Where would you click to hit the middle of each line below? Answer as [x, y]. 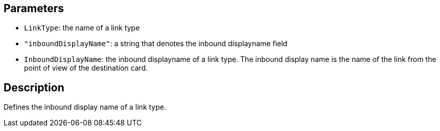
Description [34, 87]
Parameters [34, 8]
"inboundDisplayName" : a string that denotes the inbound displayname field [156, 44]
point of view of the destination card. [86, 68]
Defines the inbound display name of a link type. [85, 107]
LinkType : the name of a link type [82, 28]
